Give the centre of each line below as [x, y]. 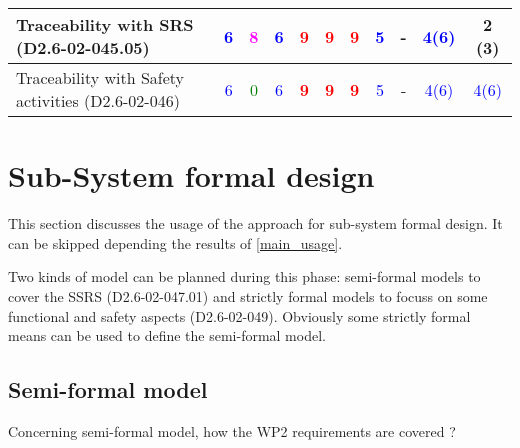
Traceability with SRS [105, 24]
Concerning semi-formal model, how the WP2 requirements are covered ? [232, 430]
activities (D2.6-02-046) [98, 100]
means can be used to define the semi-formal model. [167, 335]
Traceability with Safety [100, 77]
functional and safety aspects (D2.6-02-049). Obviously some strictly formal [239, 315]
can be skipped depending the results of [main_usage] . [175, 242]
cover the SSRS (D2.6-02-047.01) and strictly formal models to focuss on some [248, 295]
